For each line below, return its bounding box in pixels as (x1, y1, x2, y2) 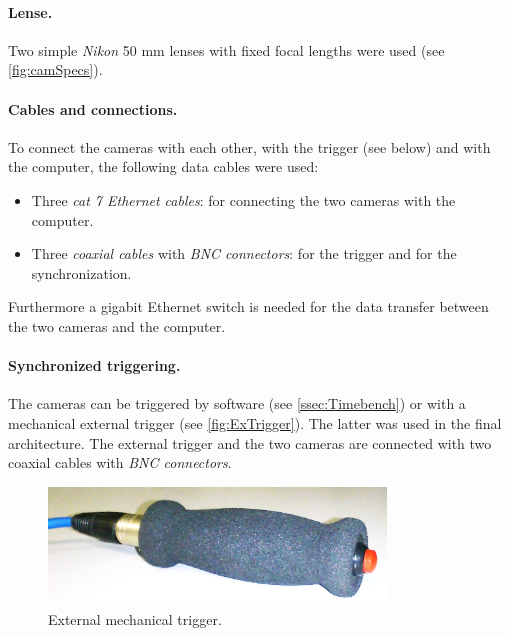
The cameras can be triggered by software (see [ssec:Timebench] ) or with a (8, 393, 466, 414)
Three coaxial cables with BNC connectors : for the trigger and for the (31, 243, 457, 264)
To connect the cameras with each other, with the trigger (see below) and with (8, 136, 491, 157)
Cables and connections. (8, 98, 178, 119)
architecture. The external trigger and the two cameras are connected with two (8, 432, 492, 453)
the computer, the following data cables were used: (8, 156, 319, 177)
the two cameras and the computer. (8, 315, 226, 336)
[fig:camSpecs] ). (8, 59, 103, 80)
